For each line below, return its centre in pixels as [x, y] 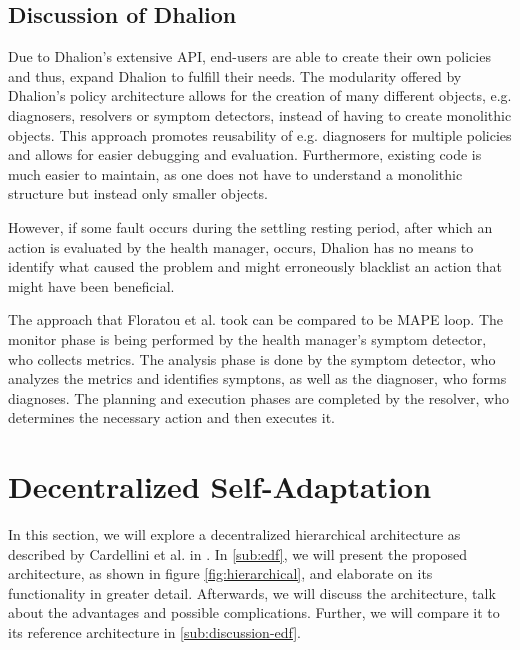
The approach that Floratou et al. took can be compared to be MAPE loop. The [255, 319]
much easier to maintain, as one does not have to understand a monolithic [235, 173]
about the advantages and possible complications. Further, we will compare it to [254, 612]
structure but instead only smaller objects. [138, 193]
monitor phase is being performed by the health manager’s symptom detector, [247, 338]
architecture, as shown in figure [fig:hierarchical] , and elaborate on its [220, 573]
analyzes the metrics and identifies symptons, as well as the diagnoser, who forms [257, 378]
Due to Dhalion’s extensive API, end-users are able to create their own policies [249, 56]
